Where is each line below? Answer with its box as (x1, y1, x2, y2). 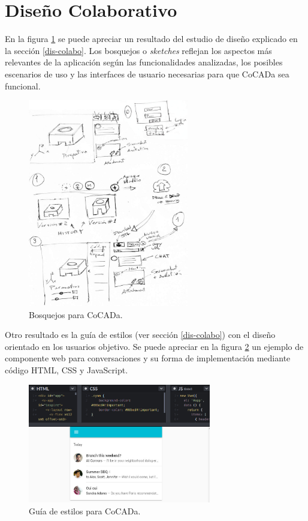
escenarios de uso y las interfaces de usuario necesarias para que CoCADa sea (5, 67, 289, 80)
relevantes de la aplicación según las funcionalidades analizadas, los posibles (5, 56, 283, 68)
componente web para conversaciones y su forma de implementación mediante (5, 352, 291, 364)
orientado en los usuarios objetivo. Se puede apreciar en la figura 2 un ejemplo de (5, 340, 304, 352)
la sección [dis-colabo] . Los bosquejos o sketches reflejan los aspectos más (5, 44, 272, 56)
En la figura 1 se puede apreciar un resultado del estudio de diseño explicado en (5, 32, 298, 45)
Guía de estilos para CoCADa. (29, 504, 141, 517)
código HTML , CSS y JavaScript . (5, 363, 128, 376)
